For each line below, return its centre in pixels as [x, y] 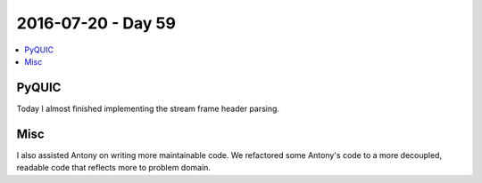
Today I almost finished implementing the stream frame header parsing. [148, 108]
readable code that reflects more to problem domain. [114, 168]
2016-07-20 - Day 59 [96, 23]
